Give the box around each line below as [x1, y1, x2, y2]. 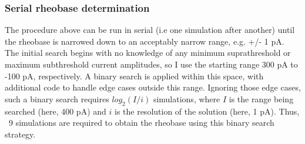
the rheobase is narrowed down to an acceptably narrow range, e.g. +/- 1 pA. [5, 35, 284, 47]
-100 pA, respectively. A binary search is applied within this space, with [5, 69, 264, 82]
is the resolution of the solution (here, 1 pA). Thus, [114, 105, 300, 117]
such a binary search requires [5, 92, 109, 105]
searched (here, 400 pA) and [5, 105, 106, 117]
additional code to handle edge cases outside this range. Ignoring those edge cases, [5, 81, 301, 93]
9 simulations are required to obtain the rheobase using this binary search [8, 116, 274, 129]
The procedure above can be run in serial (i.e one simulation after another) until [5, 24, 295, 36]
